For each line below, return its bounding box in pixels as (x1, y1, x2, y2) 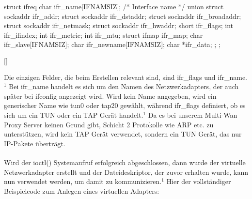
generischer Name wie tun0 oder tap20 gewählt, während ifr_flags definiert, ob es (4, 100, 246, 110)
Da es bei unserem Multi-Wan (148, 109, 237, 120)
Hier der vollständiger (166, 176, 231, 186)
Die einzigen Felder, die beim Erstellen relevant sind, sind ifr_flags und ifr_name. (4, 72, 248, 82)
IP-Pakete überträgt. (4, 138, 65, 148)
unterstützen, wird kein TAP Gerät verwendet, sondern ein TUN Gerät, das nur (4, 129, 242, 139)
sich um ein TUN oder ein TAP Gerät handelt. (4, 109, 143, 120)
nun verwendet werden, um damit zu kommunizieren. (4, 176, 162, 186)
